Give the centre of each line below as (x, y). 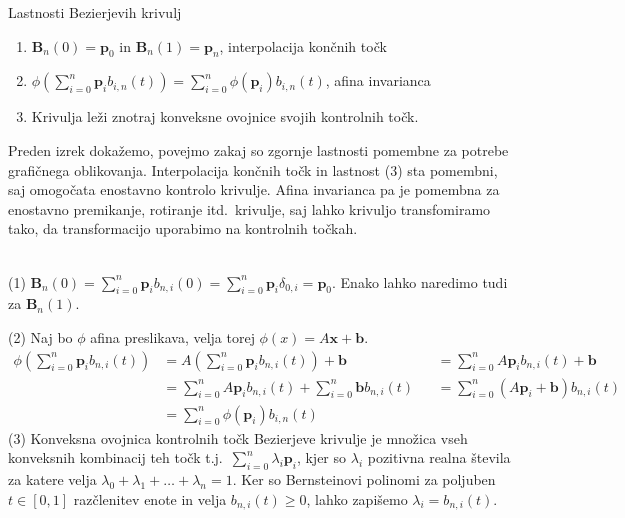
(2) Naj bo (40, 336)
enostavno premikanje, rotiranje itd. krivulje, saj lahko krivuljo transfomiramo (249, 208)
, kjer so (321, 457)
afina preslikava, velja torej (172, 336)
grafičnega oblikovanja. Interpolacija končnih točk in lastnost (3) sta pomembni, (253, 169)
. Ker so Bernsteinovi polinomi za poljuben (364, 479)
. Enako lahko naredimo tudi (420, 281)
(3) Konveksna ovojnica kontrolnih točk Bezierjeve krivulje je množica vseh (238, 437)
